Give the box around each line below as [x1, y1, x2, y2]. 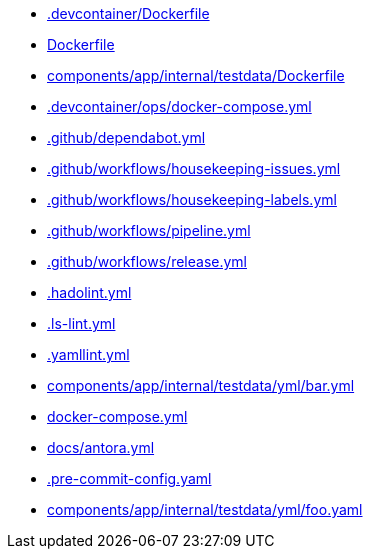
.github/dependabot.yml [47, 129, 206, 146]
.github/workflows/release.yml [47, 253, 247, 270]
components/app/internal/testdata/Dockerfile [47, 67, 345, 84]
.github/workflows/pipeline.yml [47, 222, 251, 239]
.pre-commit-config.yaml [47, 470, 212, 487]
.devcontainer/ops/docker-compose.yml [47, 98, 312, 115]
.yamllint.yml [47, 346, 130, 363]
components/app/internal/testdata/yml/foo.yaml [47, 501, 363, 518]
